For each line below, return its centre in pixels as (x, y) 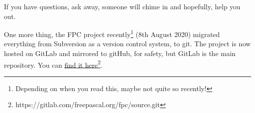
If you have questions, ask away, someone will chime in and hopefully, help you (122, 6)
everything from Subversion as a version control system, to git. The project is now (127, 44)
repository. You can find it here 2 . (53, 64)
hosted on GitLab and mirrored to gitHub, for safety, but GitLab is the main (120, 53)
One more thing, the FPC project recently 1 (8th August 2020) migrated (112, 33)
